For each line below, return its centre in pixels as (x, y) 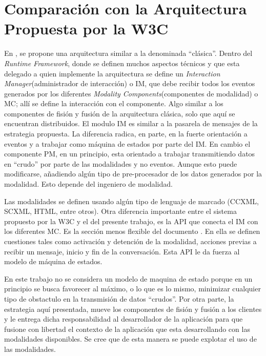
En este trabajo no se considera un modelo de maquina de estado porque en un (128, 278)
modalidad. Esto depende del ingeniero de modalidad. (88, 184)
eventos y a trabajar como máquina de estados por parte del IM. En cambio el (127, 143)
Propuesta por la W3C (86, 28)
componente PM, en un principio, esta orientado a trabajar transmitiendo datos (130, 154)
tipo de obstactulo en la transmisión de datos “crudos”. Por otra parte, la (119, 298)
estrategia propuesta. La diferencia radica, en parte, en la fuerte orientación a (126, 134)
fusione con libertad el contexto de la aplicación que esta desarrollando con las (127, 329)
